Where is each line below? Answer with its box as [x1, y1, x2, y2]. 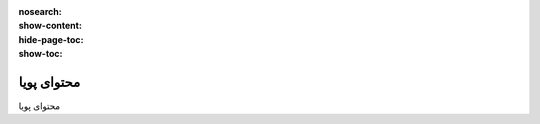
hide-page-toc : [18, 33, 84, 45]
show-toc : [18, 48, 63, 60]
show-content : [18, 20, 82, 32]
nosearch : [18, 6, 62, 17]
